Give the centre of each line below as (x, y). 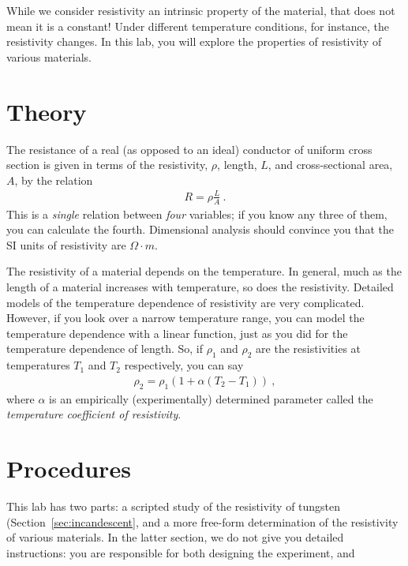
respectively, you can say (184, 365)
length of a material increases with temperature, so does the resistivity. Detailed (200, 287)
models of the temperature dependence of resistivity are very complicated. (185, 302)
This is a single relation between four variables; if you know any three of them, (197, 214)
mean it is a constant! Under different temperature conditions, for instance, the (198, 26)
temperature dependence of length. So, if (105, 349)
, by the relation (54, 180)
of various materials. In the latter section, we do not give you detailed (175, 537)
